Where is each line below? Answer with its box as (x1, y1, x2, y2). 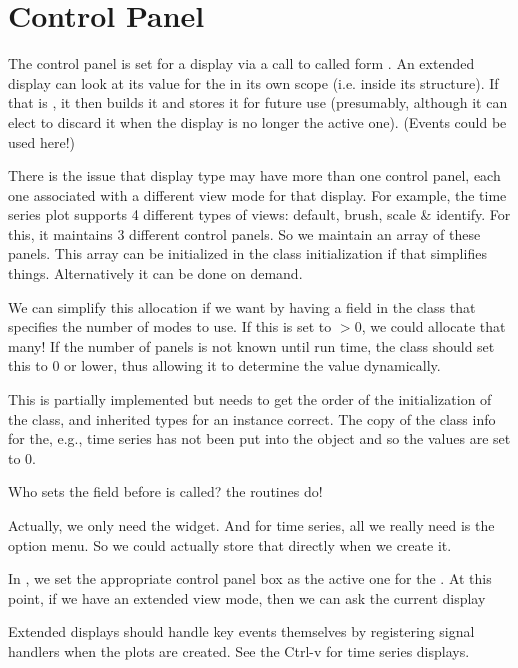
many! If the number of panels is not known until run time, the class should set (8, 335, 495, 356)
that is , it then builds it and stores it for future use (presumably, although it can (8, 92, 508, 113)
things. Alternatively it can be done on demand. (8, 263, 303, 284)
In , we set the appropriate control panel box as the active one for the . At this (8, 568, 492, 589)
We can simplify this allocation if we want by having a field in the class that (8, 296, 476, 317)
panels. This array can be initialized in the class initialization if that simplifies (8, 243, 487, 264)
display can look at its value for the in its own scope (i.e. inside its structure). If (8, 72, 499, 93)
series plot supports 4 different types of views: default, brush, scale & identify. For (8, 204, 511, 225)
